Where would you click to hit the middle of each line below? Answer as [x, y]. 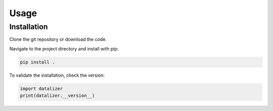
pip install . [37, 62]
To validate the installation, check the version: [57, 75]
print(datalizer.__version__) [57, 96]
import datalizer [41, 89]
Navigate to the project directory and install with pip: [64, 48]
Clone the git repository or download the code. [58, 39]
